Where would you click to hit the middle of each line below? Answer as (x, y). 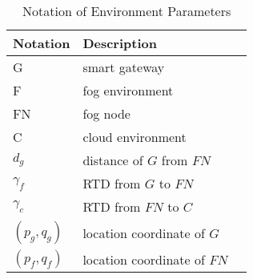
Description (120, 43)
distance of (113, 160)
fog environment (128, 90)
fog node (106, 113)
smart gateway (124, 67)
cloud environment (135, 137)
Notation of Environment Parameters (127, 11)
